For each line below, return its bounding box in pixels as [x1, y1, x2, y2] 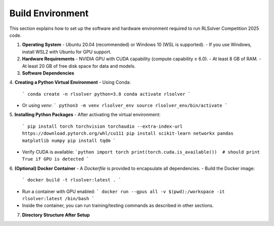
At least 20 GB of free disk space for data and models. [22, 63, 136, 69]
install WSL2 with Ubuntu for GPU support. [22, 49, 112, 55]
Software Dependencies [22, 70, 75, 76]
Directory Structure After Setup [22, 212, 90, 218]
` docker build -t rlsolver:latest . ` [22, 177, 121, 183]
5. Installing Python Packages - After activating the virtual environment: [9, 111, 161, 118]
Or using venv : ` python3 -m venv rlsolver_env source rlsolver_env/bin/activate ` [22, 102, 228, 108]
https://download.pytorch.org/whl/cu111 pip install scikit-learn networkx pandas [22, 131, 233, 136]
